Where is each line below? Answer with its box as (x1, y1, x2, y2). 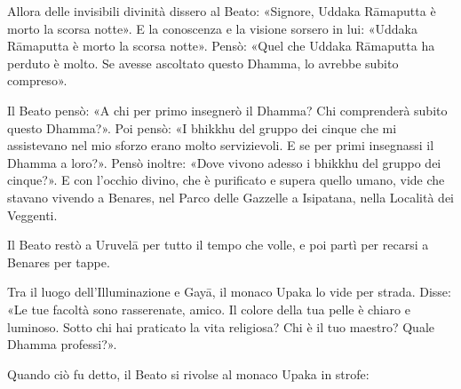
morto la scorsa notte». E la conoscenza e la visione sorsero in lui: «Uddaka (7, 19, 418, 37)
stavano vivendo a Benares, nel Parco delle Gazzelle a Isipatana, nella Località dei (7, 187, 455, 206)
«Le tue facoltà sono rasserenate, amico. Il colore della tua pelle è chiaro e (7, 299, 410, 318)
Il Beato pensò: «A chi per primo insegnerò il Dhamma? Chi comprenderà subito (7, 100, 448, 119)
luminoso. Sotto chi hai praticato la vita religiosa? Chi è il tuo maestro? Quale (7, 317, 435, 336)
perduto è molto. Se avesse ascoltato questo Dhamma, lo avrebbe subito (7, 53, 399, 72)
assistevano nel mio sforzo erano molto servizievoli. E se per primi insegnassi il (7, 136, 434, 155)
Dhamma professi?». (7, 335, 117, 353)
